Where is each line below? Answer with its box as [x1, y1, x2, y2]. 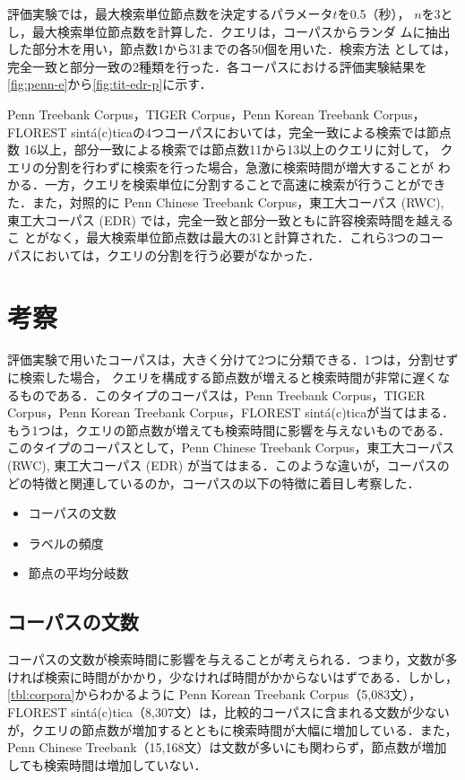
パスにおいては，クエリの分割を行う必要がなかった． [7, 245, 321, 264]
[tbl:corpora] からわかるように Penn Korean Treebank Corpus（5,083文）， [7, 685, 422, 704]
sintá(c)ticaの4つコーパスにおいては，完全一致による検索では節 [71, 122, 439, 141]
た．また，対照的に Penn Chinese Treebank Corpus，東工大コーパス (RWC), [7, 192, 444, 211]
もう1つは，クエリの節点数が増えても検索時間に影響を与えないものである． [7, 420, 452, 439]
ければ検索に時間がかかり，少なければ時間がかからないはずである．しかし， [7, 667, 458, 686]
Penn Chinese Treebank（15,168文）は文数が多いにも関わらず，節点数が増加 [7, 738, 447, 757]
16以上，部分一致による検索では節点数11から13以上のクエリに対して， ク [23, 140, 453, 159]
